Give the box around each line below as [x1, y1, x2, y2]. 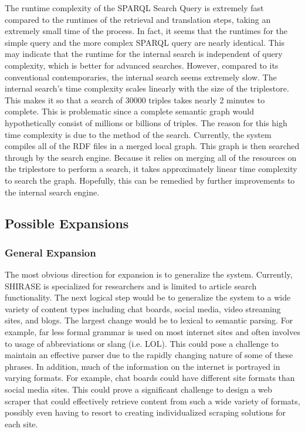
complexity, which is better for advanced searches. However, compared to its [5, 59, 279, 71]
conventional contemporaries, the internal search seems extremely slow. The [5, 70, 277, 83]
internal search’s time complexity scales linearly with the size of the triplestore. [5, 82, 289, 95]
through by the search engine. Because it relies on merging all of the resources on [5, 151, 297, 163]
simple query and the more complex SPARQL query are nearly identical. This [5, 36, 284, 48]
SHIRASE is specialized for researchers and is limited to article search [5, 279, 257, 292]
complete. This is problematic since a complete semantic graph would [5, 105, 254, 117]
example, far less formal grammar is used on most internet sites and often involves [5, 326, 300, 338]
